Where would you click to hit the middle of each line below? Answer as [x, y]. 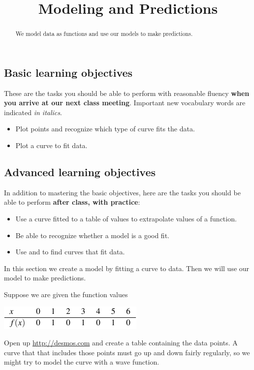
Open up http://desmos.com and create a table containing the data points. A [121, 343]
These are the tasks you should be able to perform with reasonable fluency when [127, 93]
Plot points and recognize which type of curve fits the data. [105, 129]
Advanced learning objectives [80, 172]
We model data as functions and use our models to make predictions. [104, 34]
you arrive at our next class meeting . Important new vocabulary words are [125, 103]
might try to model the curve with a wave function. [82, 362]
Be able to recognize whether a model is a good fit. [92, 235]
